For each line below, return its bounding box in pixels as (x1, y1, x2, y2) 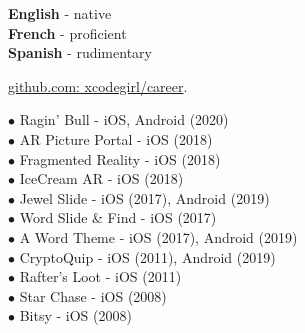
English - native (8, 3, 112, 23)
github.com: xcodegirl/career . (8, 75, 188, 96)
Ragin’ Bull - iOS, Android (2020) (19, 109, 229, 130)
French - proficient (8, 22, 127, 43)
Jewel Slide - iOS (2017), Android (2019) (19, 187, 270, 208)
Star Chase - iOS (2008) (19, 285, 167, 306)
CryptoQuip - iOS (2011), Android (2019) (19, 246, 276, 267)
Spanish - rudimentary (8, 42, 152, 63)
